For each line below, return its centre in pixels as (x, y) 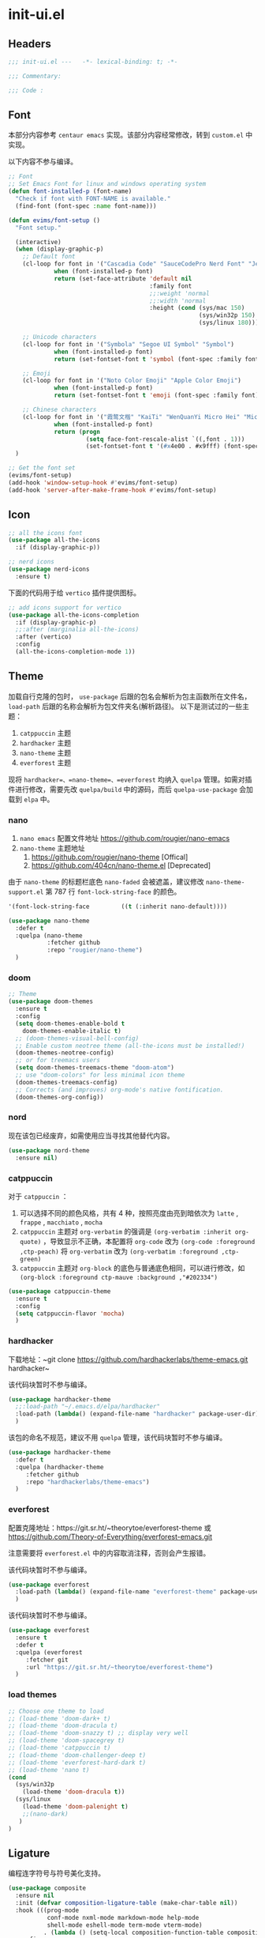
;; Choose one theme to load (56, 1711)
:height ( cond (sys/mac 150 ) (197, 308)
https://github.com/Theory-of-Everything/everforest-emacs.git (110, 1536)
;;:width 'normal (178, 301)
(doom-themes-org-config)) (60, 1097)
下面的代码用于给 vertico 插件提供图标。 (74, 592)
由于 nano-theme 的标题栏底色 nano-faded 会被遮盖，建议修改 (106, 881)
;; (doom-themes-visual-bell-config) (77, 1038)
